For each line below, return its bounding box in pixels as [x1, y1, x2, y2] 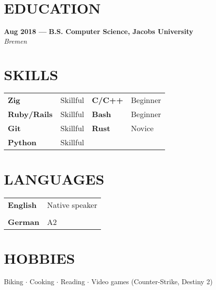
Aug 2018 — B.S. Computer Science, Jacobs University [4, 26, 193, 36]
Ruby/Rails [8, 108, 53, 120]
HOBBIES [4, 248, 75, 268]
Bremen [4, 35, 27, 46]
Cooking [30, 276, 54, 286]
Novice [131, 122, 154, 134]
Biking [4, 276, 23, 286]
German [8, 216, 39, 227]
